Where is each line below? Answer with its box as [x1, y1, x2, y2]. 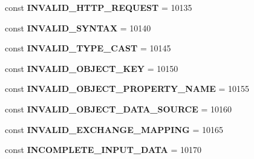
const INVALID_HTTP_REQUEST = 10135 [5, 1, 192, 13]
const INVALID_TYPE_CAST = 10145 [5, 42, 171, 54]
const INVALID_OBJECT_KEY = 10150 [5, 62, 178, 74]
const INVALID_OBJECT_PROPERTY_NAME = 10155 [5, 82, 250, 95]
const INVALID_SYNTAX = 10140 [5, 21, 151, 34]
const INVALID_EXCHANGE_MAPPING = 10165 [5, 123, 223, 135]
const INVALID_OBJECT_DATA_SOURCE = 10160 [5, 102, 232, 115]
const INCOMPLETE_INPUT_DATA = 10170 [5, 143, 201, 156]
